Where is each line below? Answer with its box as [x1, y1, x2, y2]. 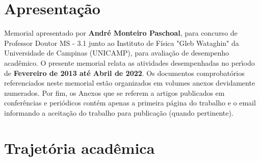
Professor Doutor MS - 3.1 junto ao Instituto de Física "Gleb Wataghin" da [4, 37, 239, 48]
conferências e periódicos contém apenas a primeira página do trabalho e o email [4, 97, 256, 108]
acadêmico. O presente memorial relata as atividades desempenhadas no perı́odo [4, 57, 255, 68]
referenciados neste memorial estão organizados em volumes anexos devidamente [4, 77, 255, 88]
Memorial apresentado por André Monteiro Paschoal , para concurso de [4, 28, 238, 38]
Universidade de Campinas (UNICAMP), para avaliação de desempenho [4, 47, 229, 58]
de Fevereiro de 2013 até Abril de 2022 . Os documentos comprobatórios [4, 67, 245, 78]
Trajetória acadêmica [4, 137, 155, 158]
